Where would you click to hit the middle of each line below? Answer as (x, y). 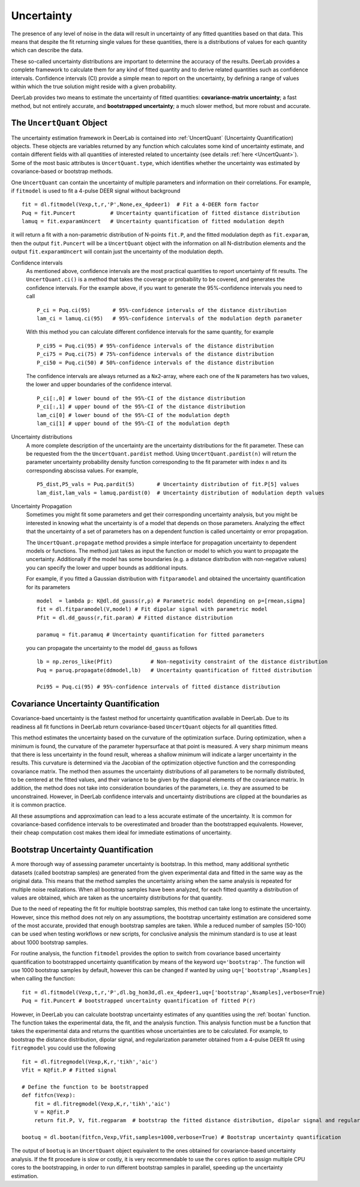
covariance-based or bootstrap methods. (62, 172)
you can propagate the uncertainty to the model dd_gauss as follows (112, 648)
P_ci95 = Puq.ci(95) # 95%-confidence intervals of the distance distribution (155, 346)
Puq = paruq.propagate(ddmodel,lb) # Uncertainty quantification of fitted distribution (174, 670)
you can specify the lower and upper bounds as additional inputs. (107, 568)
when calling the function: (43, 979)
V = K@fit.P (52, 1112)
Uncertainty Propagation (41, 506)
